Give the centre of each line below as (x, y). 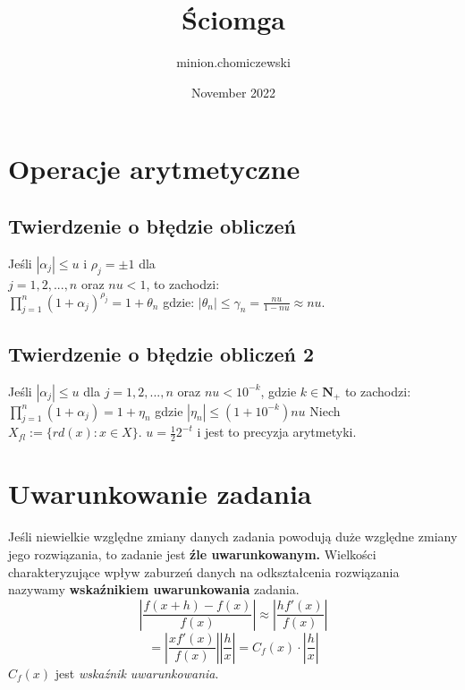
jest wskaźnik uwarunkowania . (137, 673)
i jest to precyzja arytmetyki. (277, 432)
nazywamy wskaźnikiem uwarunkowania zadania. (154, 589)
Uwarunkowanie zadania (160, 494)
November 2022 (233, 92)
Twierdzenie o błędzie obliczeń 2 (161, 353)
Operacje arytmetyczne (154, 169)
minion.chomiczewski (233, 62)
